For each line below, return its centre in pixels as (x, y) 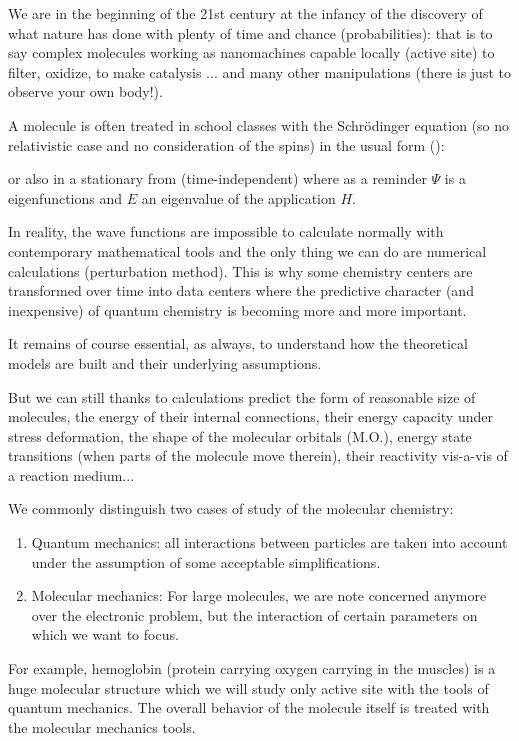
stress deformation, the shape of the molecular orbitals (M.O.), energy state (240, 435)
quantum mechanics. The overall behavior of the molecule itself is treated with (249, 707)
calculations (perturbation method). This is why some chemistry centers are (240, 270)
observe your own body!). (85, 91)
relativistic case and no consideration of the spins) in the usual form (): (226, 144)
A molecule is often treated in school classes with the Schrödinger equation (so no (259, 124)
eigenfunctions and (65, 197)
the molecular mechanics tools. (102, 726)
